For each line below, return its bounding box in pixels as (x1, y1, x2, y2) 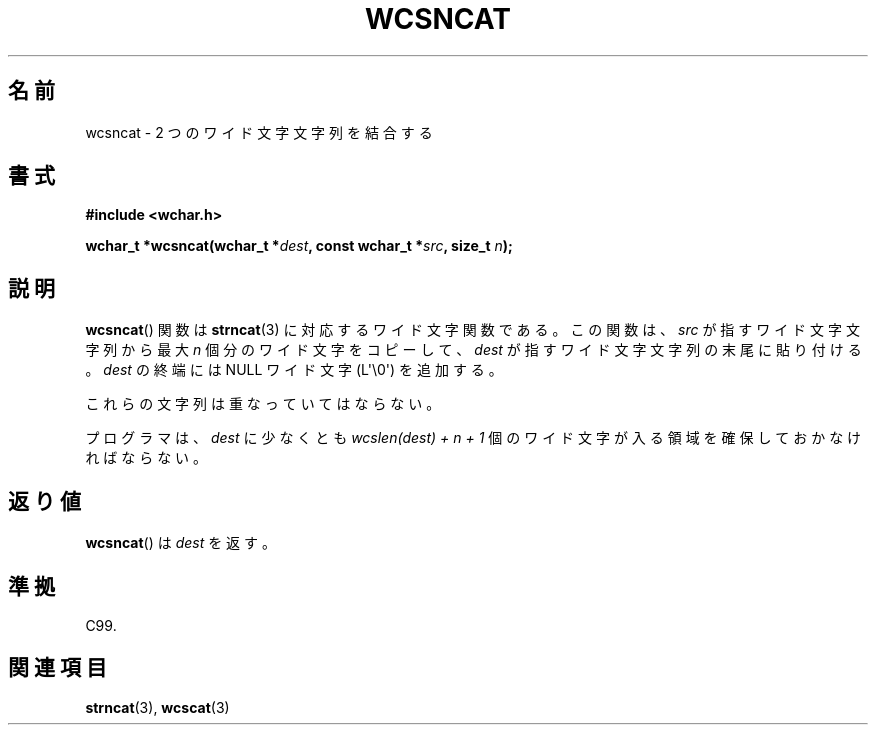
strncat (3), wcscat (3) (85, 698, 230, 716)
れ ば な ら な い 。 (85, 449, 208, 467)
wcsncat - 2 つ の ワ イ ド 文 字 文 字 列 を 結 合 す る (85, 123, 433, 141)
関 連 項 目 (8, 655, 107, 681)
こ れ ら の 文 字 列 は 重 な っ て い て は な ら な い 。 (85, 395, 441, 413)
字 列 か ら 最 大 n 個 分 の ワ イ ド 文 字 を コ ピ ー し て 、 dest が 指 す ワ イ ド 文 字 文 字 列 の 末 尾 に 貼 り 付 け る (85, 341, 862, 359)
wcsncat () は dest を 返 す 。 (85, 534, 276, 552)
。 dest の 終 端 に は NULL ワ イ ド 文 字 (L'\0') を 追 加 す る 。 (85, 361, 503, 379)
